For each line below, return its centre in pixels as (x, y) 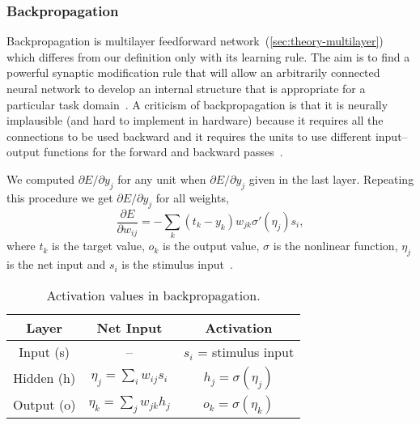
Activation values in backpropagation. (153, 295)
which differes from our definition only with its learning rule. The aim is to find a (208, 56)
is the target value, (98, 246)
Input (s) (45, 351)
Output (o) (45, 405)
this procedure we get (60, 197)
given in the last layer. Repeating (331, 178)
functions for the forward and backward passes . (163, 152)
